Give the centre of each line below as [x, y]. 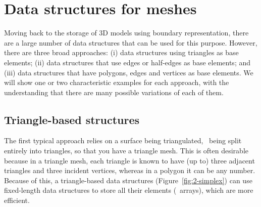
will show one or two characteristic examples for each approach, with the [117, 82]
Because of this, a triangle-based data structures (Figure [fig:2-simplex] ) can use [128, 180]
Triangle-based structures [72, 119]
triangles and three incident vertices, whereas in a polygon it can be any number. [130, 170]
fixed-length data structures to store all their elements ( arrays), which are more [129, 190]
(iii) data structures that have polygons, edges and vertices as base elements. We [129, 72]
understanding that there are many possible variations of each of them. [114, 92]
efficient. [17, 200]
